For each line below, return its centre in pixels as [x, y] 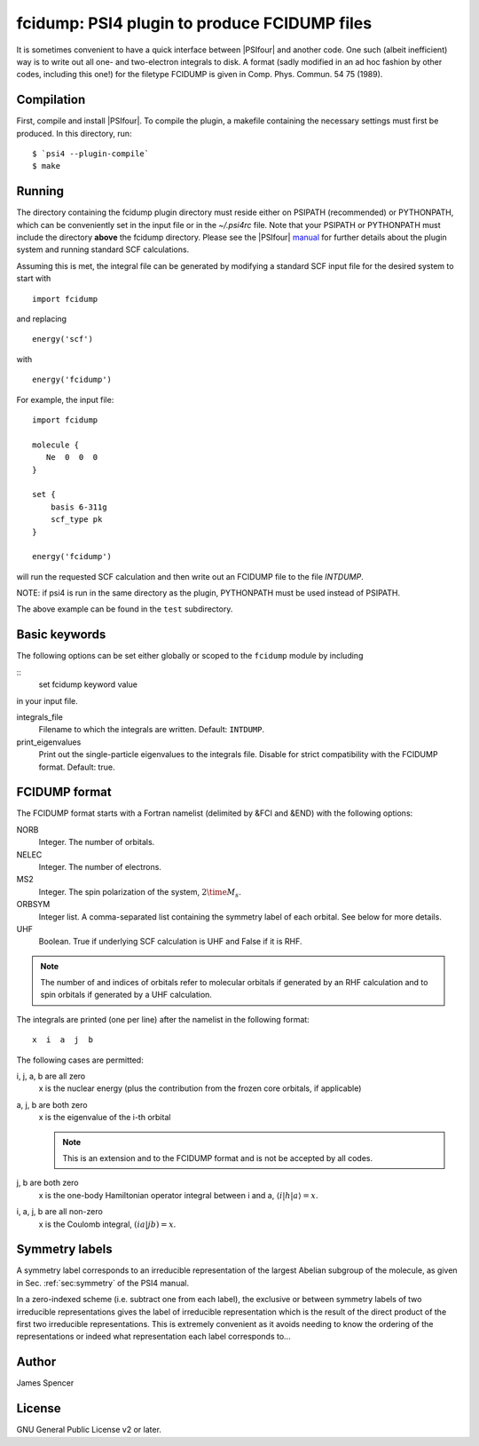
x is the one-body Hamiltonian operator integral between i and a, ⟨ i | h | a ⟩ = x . [178, 1195]
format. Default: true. [77, 767]
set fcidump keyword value [88, 684]
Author [36, 1362]
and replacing [41, 319]
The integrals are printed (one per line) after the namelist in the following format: [163, 1019]
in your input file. [47, 700]
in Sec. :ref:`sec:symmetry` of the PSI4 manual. [103, 1283]
